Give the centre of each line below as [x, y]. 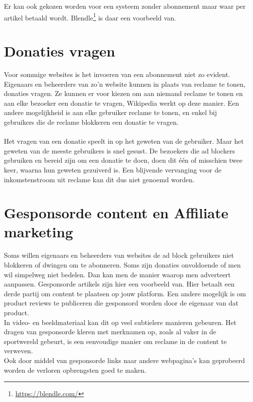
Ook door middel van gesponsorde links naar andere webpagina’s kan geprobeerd [125, 360]
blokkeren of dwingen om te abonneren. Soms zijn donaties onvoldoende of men [122, 265]
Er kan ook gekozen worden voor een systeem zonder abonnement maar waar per [125, 6]
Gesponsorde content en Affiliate [116, 213]
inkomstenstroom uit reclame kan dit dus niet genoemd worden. [99, 179]
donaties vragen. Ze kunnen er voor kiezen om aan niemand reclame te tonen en [123, 93]
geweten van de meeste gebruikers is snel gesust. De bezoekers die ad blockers [119, 150]
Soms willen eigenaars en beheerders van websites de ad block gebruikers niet [119, 255]
